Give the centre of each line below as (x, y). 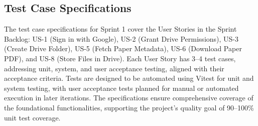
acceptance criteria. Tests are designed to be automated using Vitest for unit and (129, 78)
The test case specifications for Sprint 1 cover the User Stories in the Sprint (120, 29)
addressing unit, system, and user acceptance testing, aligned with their (114, 68)
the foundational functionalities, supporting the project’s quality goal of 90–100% (129, 107)
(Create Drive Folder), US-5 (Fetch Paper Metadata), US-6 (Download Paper (123, 48)
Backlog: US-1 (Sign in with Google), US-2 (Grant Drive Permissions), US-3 (121, 38)
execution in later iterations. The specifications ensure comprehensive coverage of (129, 98)
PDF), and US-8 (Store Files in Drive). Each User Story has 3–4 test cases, (120, 58)
